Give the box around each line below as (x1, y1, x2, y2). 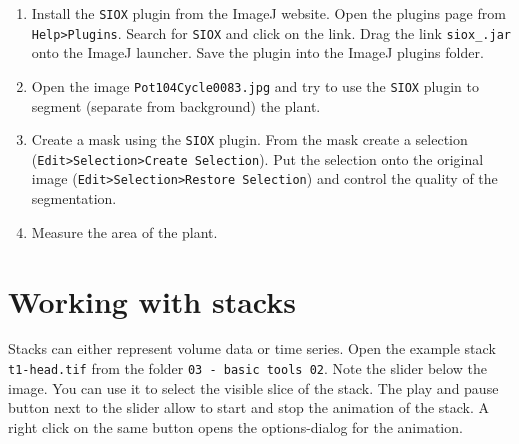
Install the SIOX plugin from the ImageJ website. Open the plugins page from (31, 3, 506, 23)
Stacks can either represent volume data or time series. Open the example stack (8, 338, 496, 359)
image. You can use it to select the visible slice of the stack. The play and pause (8, 377, 499, 398)
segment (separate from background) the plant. (31, 95, 321, 116)
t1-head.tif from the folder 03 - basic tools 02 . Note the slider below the (8, 358, 488, 379)
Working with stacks (8, 280, 296, 321)
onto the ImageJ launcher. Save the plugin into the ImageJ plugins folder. (31, 42, 484, 63)
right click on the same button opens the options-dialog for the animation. (8, 416, 463, 437)
